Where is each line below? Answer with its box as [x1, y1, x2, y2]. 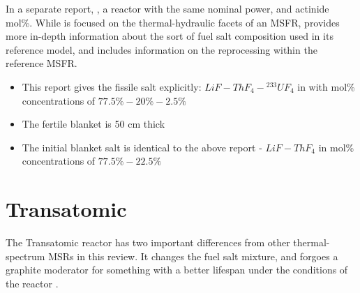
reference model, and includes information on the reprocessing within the [6, 42, 317, 57]
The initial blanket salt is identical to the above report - [22, 140, 262, 154]
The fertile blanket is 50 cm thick [22, 117, 165, 131]
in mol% [318, 140, 354, 154]
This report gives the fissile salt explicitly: [22, 79, 202, 93]
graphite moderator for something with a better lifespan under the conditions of [6, 262, 348, 277]
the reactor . [6, 276, 59, 290]
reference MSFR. [6, 56, 77, 70]
